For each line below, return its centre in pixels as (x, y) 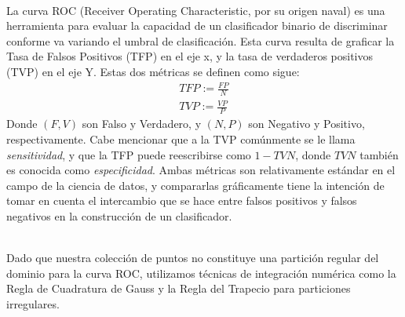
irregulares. (33, 303)
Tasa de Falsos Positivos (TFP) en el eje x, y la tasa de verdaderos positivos (190, 56)
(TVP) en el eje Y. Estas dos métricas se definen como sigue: (153, 71)
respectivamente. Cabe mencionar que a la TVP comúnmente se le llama (181, 138)
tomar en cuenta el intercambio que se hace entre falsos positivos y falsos (182, 200)
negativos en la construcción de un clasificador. (119, 215)
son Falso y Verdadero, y (142, 124)
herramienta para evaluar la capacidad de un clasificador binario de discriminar (197, 26)
